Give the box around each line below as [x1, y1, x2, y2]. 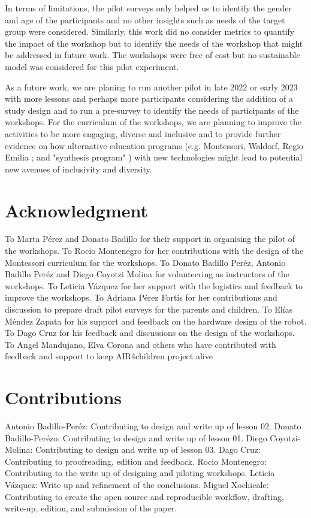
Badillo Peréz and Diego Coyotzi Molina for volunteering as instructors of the [5, 268, 289, 280]
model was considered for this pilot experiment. [5, 60, 179, 72]
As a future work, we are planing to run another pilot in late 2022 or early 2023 [5, 80, 298, 93]
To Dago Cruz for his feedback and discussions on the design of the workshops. [5, 326, 295, 339]
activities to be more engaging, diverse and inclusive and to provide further [5, 127, 281, 140]
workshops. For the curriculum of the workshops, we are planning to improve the [5, 116, 302, 128]
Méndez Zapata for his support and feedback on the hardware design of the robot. [5, 314, 307, 327]
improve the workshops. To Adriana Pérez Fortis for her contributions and [5, 291, 277, 304]
